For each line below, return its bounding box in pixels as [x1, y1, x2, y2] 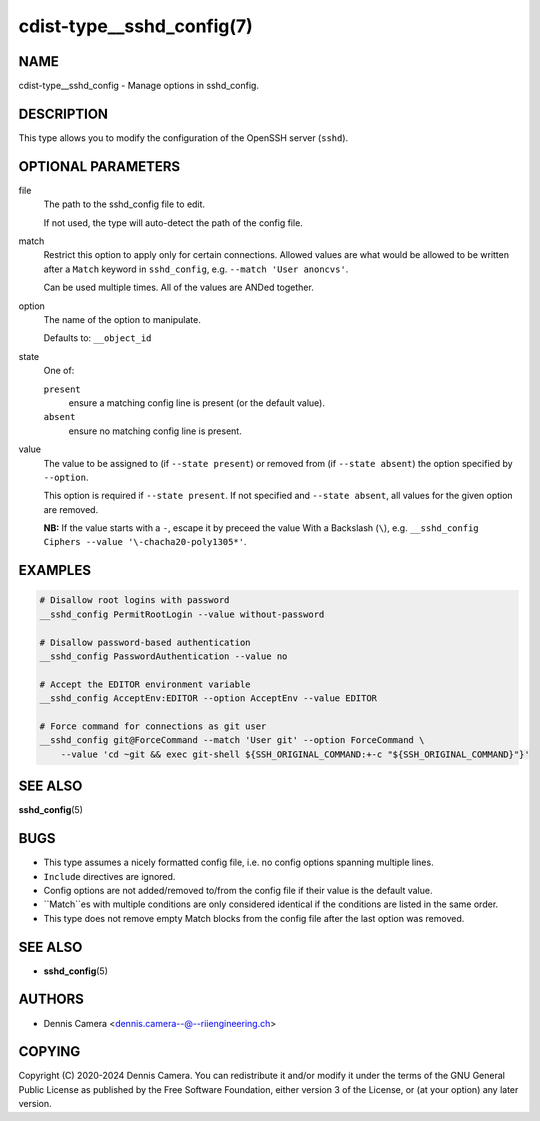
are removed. [43, 503, 99, 515]
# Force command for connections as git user [39, 720, 267, 732]
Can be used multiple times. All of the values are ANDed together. [43, 281, 314, 294]
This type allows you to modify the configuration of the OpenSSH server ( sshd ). [18, 131, 349, 144]
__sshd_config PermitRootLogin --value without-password [39, 608, 325, 620]
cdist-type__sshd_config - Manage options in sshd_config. [18, 80, 260, 92]
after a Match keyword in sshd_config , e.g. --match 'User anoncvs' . [43, 263, 349, 275]
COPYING [18, 1043, 81, 1060]
